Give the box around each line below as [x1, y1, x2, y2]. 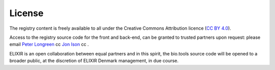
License [9, 8, 44, 19]
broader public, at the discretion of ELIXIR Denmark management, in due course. [9, 58, 179, 64]
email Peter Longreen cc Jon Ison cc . [9, 41, 89, 47]
